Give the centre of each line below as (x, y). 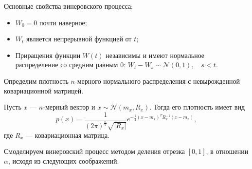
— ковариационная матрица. (68, 135)
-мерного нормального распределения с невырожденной (157, 81)
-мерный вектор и (69, 107)
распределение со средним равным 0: (71, 65)
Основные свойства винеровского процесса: (69, 6)
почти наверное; (63, 22)
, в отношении (227, 151)
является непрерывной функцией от (79, 39)
